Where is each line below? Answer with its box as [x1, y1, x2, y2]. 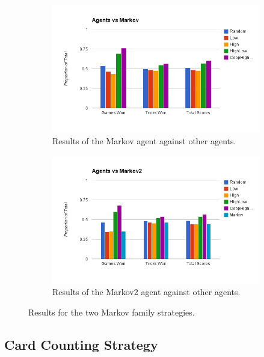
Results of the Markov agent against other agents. [52, 135, 236, 147]
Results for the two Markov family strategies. [28, 305, 195, 318]
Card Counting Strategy [4, 335, 158, 353]
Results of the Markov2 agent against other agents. [52, 285, 241, 298]
